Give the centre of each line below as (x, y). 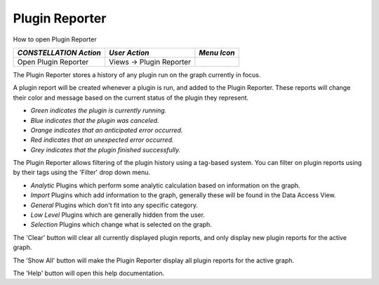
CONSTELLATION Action (59, 53)
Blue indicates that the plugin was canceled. (95, 120)
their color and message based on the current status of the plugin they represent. (131, 98)
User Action (129, 53)
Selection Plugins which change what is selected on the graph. (121, 225)
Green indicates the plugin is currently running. (99, 111)
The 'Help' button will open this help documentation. (89, 273)
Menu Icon (217, 53)
